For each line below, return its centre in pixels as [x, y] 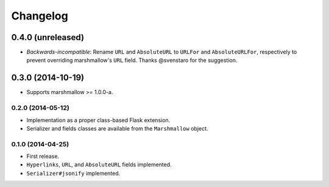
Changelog [40, 16]
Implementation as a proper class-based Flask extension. [98, 120]
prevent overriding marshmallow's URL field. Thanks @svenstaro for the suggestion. [132, 60]
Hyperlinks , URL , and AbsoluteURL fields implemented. [99, 165]
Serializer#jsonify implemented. [73, 173]
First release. [43, 156]
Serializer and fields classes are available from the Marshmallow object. [117, 128]
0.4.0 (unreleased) [48, 37]
